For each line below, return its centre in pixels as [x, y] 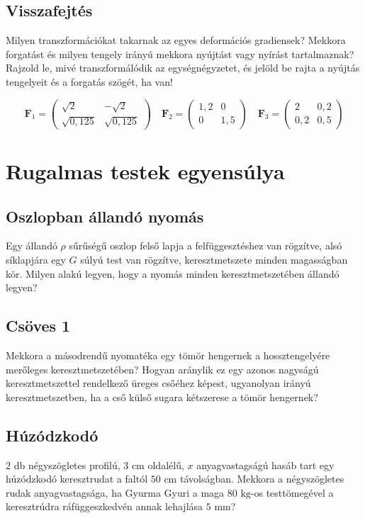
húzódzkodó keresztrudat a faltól [77, 479]
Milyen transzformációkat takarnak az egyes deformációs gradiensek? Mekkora [176, 40]
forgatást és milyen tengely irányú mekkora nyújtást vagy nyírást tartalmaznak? [180, 54]
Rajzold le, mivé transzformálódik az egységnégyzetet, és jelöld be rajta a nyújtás [183, 68]
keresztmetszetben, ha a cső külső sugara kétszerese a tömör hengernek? [162, 396]
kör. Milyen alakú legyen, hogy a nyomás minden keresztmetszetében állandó [173, 273]
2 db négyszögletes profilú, [63, 464]
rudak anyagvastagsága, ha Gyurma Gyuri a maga [115, 492]
